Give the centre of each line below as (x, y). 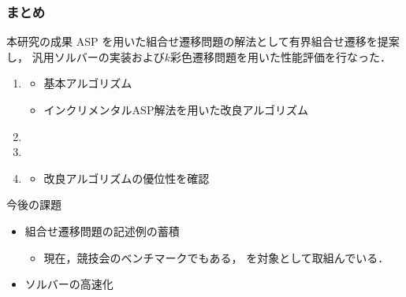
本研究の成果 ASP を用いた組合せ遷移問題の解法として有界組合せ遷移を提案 (203, 41)
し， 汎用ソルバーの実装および (86, 56)
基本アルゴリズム (88, 83)
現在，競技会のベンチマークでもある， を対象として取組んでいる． (216, 257)
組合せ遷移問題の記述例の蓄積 (102, 230)
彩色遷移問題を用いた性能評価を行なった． (280, 56)
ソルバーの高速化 (69, 284)
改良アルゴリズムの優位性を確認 (127, 178)
